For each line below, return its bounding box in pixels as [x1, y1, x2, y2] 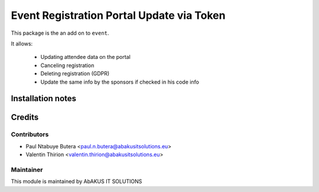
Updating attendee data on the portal [40, 54, 131, 61]
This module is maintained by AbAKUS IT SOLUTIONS [11, 178, 142, 185]
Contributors [11, 130, 49, 138]
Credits [11, 112, 39, 123]
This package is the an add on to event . [11, 29, 109, 37]
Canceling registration [40, 62, 95, 69]
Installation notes [11, 94, 77, 104]
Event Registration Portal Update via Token [11, 9, 226, 22]
